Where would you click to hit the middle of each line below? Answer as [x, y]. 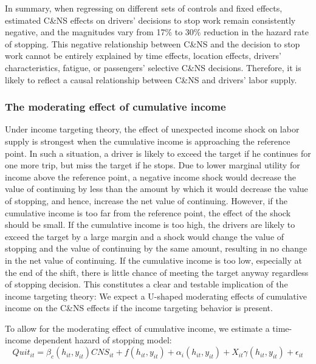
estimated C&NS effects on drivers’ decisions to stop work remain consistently [150, 20]
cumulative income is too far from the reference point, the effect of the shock [148, 212]
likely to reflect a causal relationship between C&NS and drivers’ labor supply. [151, 79]
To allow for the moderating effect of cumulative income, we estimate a [137, 328]
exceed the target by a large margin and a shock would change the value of [145, 236]
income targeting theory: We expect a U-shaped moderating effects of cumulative [156, 296]
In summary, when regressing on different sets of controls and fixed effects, [144, 8]
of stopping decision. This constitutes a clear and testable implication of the [146, 284]
